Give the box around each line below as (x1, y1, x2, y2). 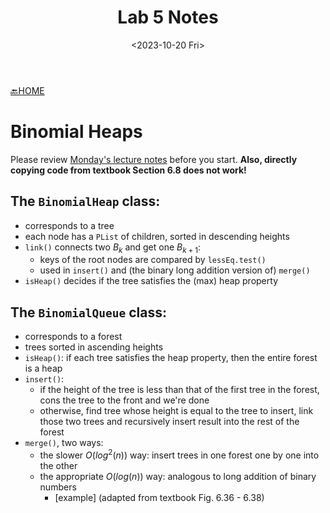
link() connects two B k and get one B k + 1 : (24, 241, 201, 255)
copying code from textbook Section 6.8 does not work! (10, 164, 247, 176)
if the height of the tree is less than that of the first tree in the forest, (39, 384, 320, 396)
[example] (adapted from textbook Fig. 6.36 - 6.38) (54, 491, 265, 503)
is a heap (24, 362, 63, 375)
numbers (39, 481, 77, 493)
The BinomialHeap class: (10, 193, 161, 210)
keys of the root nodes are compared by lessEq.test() (39, 254, 267, 266)
